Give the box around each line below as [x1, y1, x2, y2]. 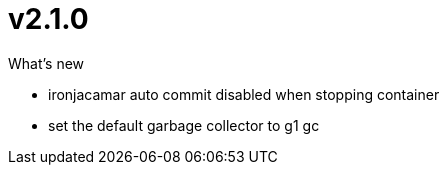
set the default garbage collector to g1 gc [48, 116, 320, 134]
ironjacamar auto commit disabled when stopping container [48, 85, 440, 103]
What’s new [8, 54, 85, 72]
